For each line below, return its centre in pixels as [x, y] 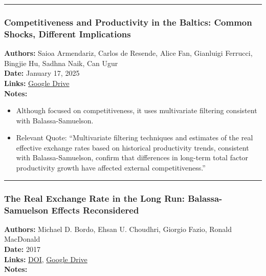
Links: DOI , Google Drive [46, 259]
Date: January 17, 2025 [42, 73]
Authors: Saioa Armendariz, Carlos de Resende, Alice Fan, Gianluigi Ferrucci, [128, 53]
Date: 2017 [22, 249]
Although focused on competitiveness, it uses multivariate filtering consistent [137, 110]
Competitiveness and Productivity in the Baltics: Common [128, 22]
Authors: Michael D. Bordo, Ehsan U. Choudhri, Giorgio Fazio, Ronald [118, 229]
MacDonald [22, 239]
